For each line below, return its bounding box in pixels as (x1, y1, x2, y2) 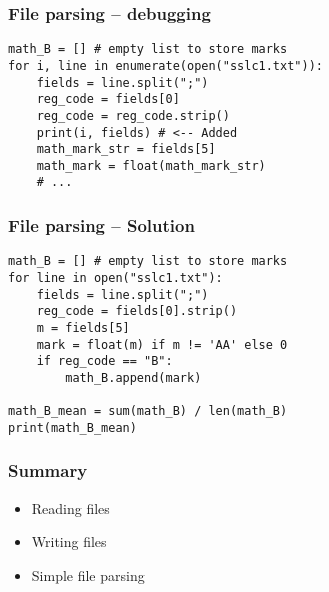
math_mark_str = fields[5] (36, 142, 216, 157)
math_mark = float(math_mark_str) (36, 158, 266, 173)
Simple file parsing (31, 564, 145, 585)
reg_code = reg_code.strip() (36, 108, 230, 123)
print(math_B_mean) (8, 420, 137, 435)
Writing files (31, 531, 107, 552)
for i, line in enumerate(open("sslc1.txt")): (8, 58, 323, 73)
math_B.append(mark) (65, 370, 202, 385)
